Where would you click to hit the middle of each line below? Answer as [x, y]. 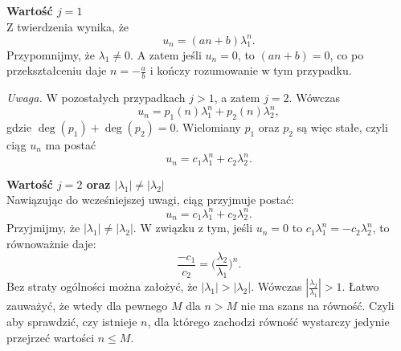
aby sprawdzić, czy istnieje [72, 322]
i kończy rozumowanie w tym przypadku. [251, 70]
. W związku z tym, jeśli [193, 228]
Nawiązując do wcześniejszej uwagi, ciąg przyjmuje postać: [151, 200]
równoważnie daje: [51, 243]
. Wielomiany [208, 127]
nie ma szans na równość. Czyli [317, 306]
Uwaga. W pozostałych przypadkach [96, 98]
